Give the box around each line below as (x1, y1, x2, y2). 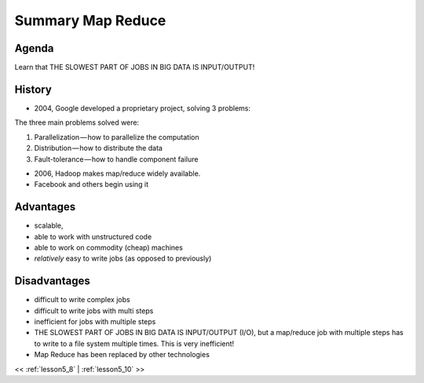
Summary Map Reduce (14, 12, 166, 29)
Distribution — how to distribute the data (34, 144, 163, 153)
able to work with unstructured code (34, 232, 152, 241)
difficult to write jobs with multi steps (34, 306, 154, 316)
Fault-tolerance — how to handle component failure (34, 154, 199, 164)
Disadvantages (14, 275, 90, 288)
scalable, (34, 221, 64, 231)
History (14, 82, 53, 96)
